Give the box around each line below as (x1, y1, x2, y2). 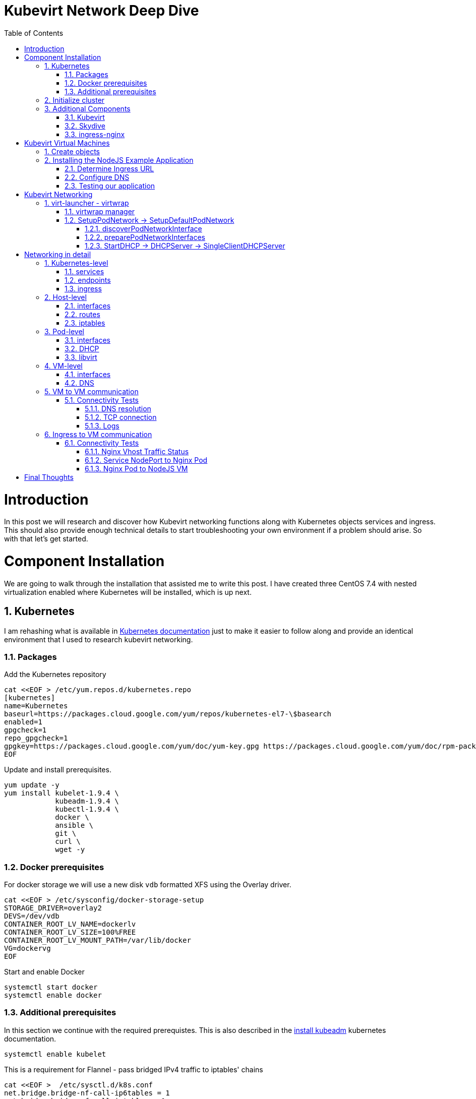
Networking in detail (24, 250, 91, 259)
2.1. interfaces (65, 301, 111, 310)
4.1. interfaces (65, 370, 111, 379)
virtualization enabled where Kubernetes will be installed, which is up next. (4, 587, 252, 596)
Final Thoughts (24, 472, 74, 481)
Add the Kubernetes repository (4, 670, 106, 679)
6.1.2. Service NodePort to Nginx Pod (85, 455, 208, 464)
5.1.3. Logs (85, 421, 120, 430)
